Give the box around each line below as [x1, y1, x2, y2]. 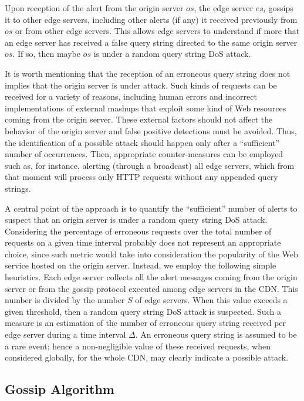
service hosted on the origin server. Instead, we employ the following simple [5, 259, 276, 271]
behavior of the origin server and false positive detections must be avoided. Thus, [5, 124, 297, 137]
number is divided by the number [5, 294, 125, 306]
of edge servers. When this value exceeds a [135, 294, 288, 306]
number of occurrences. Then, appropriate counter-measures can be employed [5, 148, 283, 160]
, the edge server [194, 2, 253, 13]
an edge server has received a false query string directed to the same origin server [5, 36, 298, 48]
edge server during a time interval [5, 328, 126, 341]
